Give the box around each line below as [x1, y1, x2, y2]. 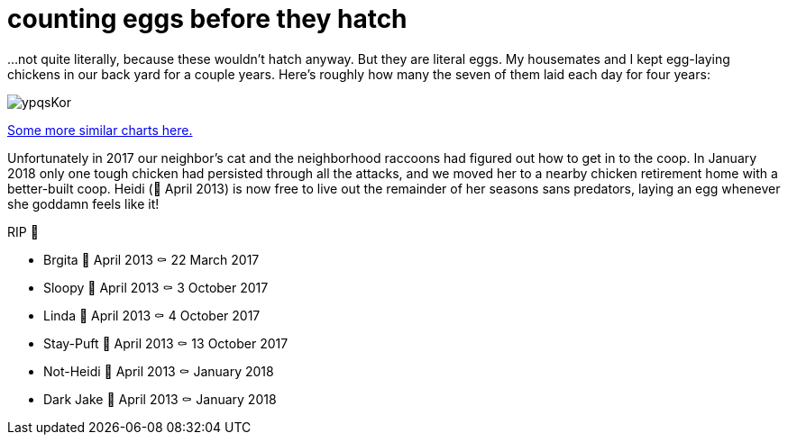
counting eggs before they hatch [7, 4, 408, 34]
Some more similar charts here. [7, 122, 193, 138]
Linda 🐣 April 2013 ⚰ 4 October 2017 [43, 307, 261, 323]
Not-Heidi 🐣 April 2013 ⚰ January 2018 [43, 363, 274, 379]
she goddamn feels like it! [7, 195, 160, 212]
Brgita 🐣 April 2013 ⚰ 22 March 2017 [43, 251, 260, 267]
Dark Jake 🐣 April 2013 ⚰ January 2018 [43, 391, 277, 407]
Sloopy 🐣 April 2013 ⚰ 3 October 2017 [43, 279, 269, 295]
